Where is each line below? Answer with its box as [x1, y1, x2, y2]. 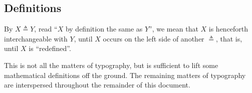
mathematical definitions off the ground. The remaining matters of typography [4, 69, 246, 80]
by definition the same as [65, 23, 143, 34]
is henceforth [208, 23, 248, 34]
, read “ [34, 23, 58, 34]
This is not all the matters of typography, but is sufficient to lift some [4, 59, 218, 70]
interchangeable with [4, 33, 68, 43]
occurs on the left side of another [103, 33, 204, 43]
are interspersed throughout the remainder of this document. [4, 79, 190, 90]
